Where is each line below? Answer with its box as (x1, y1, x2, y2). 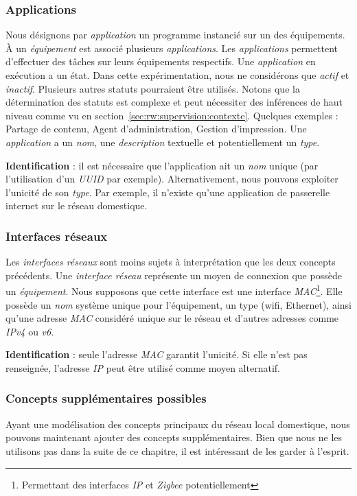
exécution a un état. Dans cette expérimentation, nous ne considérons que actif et (5, 68, 349, 82)
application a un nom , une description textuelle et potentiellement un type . (5, 134, 320, 149)
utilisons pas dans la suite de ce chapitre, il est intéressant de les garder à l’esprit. (5, 443, 349, 458)
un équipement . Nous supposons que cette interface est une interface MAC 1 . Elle (5, 282, 343, 298)
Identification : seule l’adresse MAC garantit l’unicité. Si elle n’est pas (5, 347, 308, 362)
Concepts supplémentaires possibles (5, 390, 207, 407)
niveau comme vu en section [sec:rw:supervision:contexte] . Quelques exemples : (5, 108, 338, 122)
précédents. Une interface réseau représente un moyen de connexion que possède (5, 268, 342, 282)
